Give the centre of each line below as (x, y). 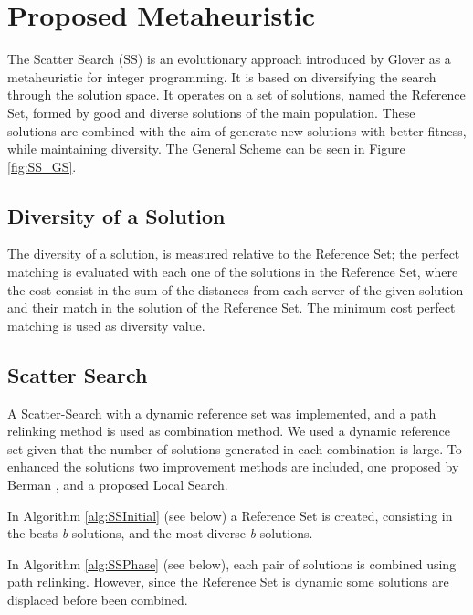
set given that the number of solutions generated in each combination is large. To (235, 448)
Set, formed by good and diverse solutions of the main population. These (211, 112)
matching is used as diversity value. (106, 325)
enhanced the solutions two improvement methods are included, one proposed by (233, 467)
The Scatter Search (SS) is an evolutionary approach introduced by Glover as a (229, 59)
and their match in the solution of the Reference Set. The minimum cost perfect (231, 307)
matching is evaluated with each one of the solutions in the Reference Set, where (233, 272)
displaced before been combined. (98, 599)
